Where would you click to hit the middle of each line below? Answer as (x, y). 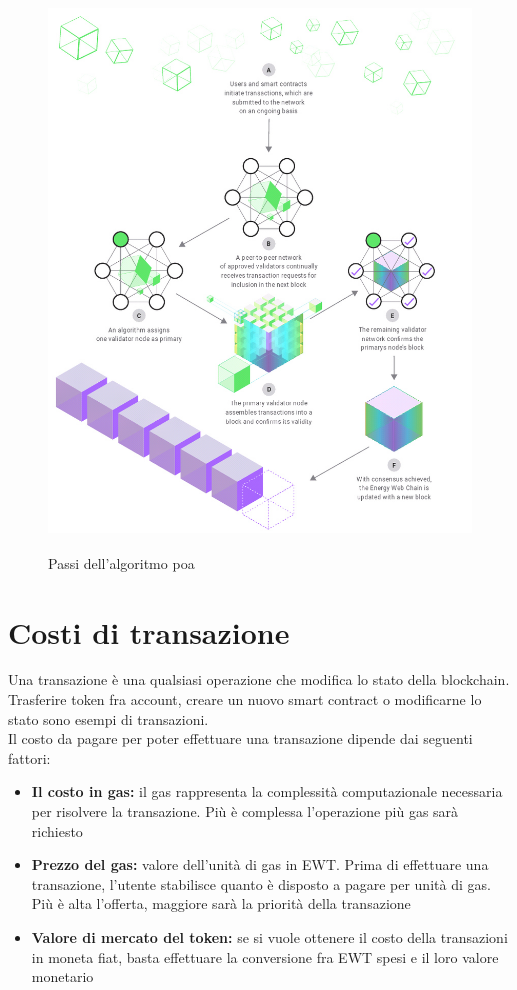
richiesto (57, 830)
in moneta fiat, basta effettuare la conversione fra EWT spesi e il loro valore (265, 956)
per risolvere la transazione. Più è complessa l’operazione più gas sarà (245, 811)
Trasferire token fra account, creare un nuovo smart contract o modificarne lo (245, 699)
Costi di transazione (149, 631)
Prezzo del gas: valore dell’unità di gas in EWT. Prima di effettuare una (260, 864)
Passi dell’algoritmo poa (121, 562)
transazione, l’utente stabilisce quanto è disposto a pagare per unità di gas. (261, 883)
